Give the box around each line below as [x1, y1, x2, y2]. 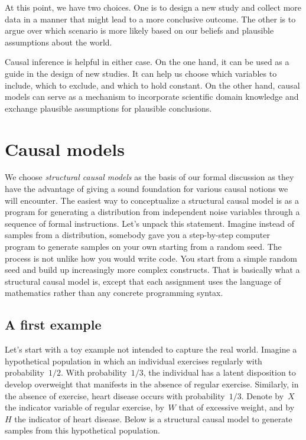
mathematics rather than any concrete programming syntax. [5, 286, 223, 299]
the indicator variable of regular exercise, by [5, 401, 164, 413]
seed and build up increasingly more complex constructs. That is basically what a [5, 263, 300, 276]
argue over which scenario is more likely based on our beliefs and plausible [5, 24, 274, 37]
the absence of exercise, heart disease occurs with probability [5, 389, 225, 402]
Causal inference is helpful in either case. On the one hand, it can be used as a [5, 56, 289, 68]
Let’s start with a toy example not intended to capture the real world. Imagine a [5, 343, 297, 356]
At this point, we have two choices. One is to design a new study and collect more [5, 1, 302, 13]
